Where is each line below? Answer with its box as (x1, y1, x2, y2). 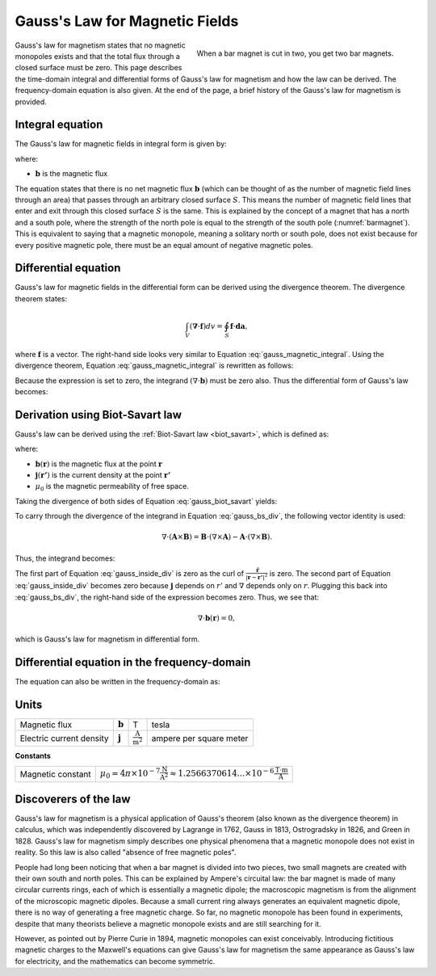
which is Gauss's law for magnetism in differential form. (15, 634, 200, 644)
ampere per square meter (151, 733, 249, 744)
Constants (15, 751, 52, 761)
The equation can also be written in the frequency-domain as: (15, 677, 221, 687)
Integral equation (15, 118, 103, 132)
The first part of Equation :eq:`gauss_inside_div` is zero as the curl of (15, 568, 245, 578)
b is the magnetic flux (35, 169, 108, 179)
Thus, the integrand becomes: (15, 553, 115, 563)
